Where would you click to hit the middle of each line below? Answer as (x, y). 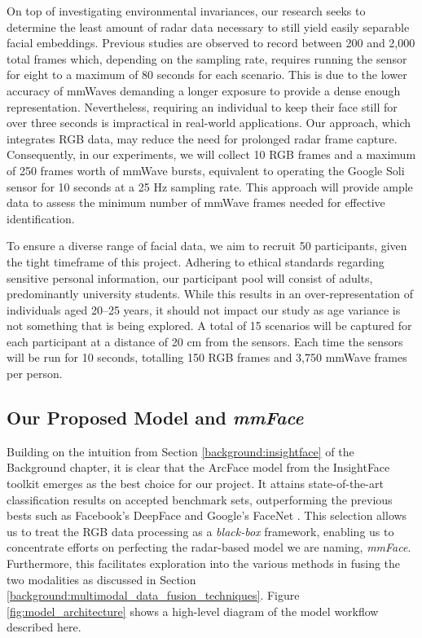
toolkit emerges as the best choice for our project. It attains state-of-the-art (195, 484)
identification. (41, 218)
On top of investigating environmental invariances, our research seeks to (186, 11)
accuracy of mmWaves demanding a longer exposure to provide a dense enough (204, 90)
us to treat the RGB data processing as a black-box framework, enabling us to (200, 531)
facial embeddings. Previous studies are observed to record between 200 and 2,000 (211, 43)
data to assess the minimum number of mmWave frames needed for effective (196, 202)
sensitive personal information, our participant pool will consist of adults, (190, 277)
